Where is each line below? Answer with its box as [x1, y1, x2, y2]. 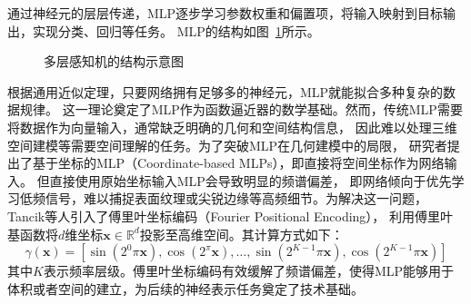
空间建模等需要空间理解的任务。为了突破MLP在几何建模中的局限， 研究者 [7, 135, 447, 154]
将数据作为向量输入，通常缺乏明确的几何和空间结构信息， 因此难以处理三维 [7, 117, 457, 136]
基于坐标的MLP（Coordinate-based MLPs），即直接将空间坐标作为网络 [32, 153, 445, 172]
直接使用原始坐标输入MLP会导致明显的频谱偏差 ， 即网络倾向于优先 [49, 171, 452, 190]
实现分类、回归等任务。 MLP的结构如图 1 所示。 [32, 21, 320, 40]
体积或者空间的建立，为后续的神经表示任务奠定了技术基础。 [7, 279, 364, 298]
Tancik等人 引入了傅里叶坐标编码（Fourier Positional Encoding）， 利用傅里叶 [7, 206, 454, 225]
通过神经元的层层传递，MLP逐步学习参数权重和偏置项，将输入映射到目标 [7, 4, 444, 22]
